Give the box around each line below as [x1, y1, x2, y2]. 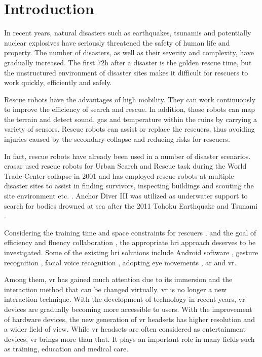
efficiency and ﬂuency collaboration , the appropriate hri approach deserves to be [4, 237, 256, 248]
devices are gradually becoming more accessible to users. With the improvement [4, 303, 252, 314]
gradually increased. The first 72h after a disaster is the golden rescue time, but [4, 57, 252, 67]
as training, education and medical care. [4, 343, 129, 354]
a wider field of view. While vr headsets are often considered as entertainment [4, 324, 246, 334]
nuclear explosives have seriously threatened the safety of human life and [4, 37, 230, 48]
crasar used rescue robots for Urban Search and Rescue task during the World [4, 161, 247, 171]
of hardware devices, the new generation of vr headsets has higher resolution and [4, 313, 255, 324]
